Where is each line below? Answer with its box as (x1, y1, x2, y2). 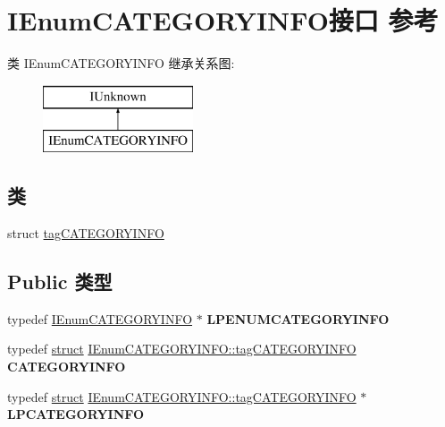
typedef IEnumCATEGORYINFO (7, 309, 193, 328)
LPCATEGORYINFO (7, 405, 145, 423)
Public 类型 (7, 268, 113, 295)
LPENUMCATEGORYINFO (206, 309, 390, 328)
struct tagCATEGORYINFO (7, 224, 164, 243)
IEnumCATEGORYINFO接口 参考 (7, 2, 439, 38)
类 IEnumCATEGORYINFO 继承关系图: (7, 54, 235, 73)
